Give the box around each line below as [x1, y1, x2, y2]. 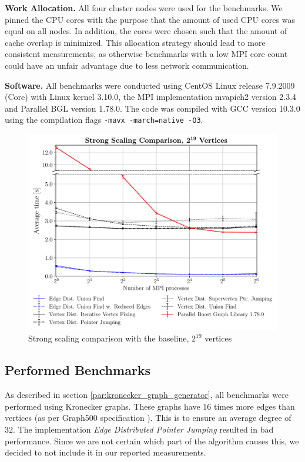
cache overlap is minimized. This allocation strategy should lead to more [5, 36, 266, 48]
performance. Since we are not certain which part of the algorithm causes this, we [5, 434, 299, 447]
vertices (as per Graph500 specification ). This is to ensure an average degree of [5, 411, 291, 424]
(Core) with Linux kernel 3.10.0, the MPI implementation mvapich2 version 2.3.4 [5, 91, 297, 103]
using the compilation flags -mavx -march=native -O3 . [5, 113, 203, 126]
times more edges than [213, 400, 295, 412]
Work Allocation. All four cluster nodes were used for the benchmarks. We [5, 2, 283, 14]
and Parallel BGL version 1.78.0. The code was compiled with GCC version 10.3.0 [5, 102, 300, 114]
